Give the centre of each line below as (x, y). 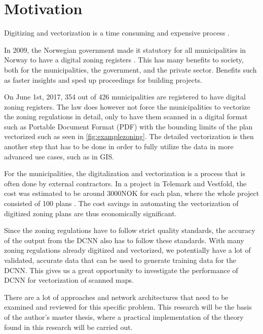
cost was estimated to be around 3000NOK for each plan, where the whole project (132, 193)
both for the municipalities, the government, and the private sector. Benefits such (130, 69)
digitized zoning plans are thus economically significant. (90, 213)
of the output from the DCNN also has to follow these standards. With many (124, 240)
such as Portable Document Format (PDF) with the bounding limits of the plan (128, 126)
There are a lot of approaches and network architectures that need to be (116, 297)
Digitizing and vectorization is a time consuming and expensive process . (117, 33)
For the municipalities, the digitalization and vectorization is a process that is (125, 173)
